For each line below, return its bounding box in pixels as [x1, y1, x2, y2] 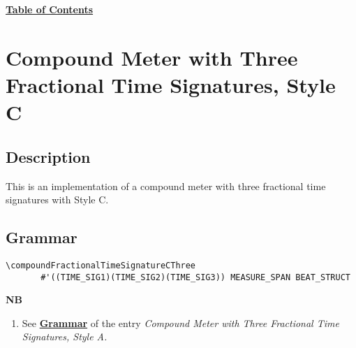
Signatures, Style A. [22, 329, 107, 344]
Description [6, 145, 91, 167]
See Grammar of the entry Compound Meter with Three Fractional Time [22, 315, 339, 330]
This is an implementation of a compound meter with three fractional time [6, 178, 326, 193]
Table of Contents [6, 2, 94, 16]
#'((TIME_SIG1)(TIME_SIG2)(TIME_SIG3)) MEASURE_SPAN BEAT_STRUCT [40, 272, 350, 282]
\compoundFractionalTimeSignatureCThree [6, 260, 196, 270]
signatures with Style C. [6, 192, 109, 207]
